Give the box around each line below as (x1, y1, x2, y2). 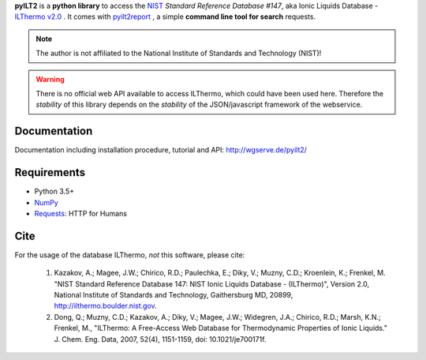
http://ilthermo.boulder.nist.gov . (54, 301, 157, 311)
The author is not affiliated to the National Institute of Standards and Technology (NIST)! (35, 48, 322, 58)
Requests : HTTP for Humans (34, 208, 128, 218)
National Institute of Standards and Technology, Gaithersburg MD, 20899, (54, 291, 293, 300)
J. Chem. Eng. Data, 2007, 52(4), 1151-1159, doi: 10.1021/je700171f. (54, 334, 267, 343)
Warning (35, 74, 65, 84)
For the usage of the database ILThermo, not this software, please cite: (14, 249, 245, 260)
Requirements (14, 166, 86, 179)
